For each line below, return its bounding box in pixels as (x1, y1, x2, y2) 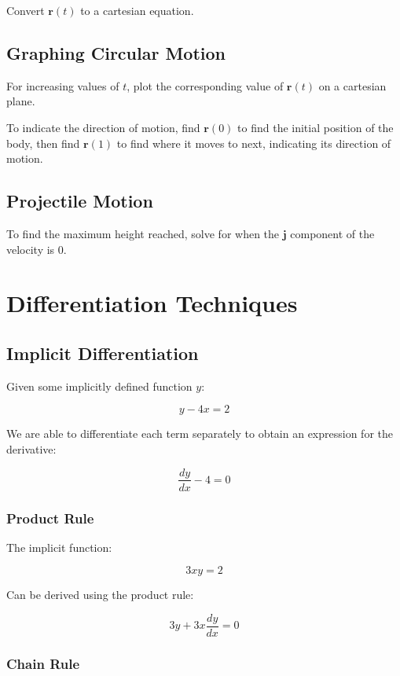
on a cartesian (318, 77, 387, 94)
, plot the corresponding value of (127, 77, 284, 94)
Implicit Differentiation (6, 340, 199, 365)
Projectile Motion (6, 189, 153, 213)
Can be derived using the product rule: (6, 586, 194, 603)
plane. (6, 93, 35, 109)
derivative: (6, 440, 57, 457)
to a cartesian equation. (80, 2, 194, 18)
